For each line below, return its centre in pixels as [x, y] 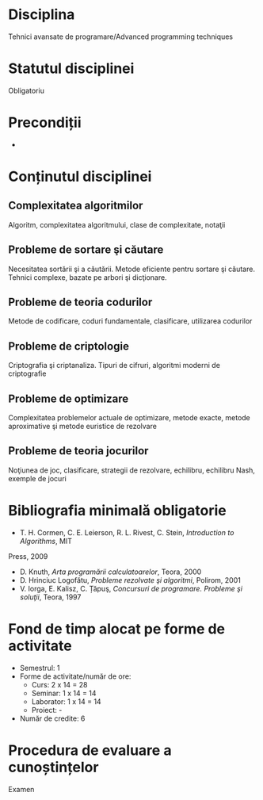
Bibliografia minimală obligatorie [118, 511]
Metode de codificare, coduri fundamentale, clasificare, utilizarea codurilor [130, 321]
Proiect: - [47, 710]
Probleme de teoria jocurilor [78, 451]
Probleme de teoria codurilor [80, 302]
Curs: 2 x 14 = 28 [59, 684]
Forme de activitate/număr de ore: [75, 676]
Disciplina [42, 15]
